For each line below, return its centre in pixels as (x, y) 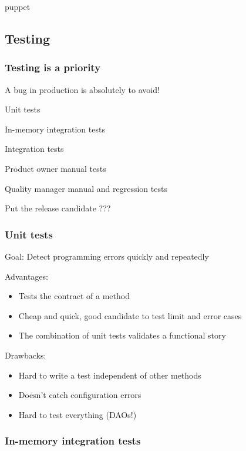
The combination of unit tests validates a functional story (122, 335)
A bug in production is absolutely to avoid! (82, 89)
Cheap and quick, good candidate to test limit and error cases (130, 315)
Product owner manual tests (55, 168)
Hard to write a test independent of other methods (110, 375)
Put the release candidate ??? (58, 208)
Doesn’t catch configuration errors (80, 395)
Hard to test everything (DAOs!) (77, 414)
